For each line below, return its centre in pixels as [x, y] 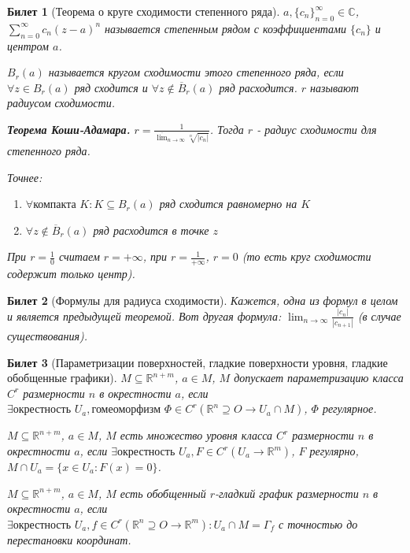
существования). [47, 336]
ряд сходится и [111, 87]
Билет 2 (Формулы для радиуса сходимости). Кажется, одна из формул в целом [203, 300]
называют [334, 87]
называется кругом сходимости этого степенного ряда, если [196, 72]
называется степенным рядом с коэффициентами [226, 28]
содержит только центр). [71, 274]
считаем [79, 256]
